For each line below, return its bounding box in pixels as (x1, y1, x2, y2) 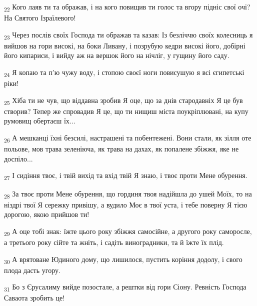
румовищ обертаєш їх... (4, 115, 75, 126)
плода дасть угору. (4, 264, 60, 275)
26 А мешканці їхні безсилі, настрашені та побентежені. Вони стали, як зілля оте (4, 132, 251, 144)
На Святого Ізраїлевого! (4, 12, 76, 23)
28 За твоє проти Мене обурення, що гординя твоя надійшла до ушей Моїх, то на (4, 188, 252, 200)
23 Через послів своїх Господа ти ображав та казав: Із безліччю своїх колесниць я (4, 29, 253, 41)
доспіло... (4, 153, 33, 163)
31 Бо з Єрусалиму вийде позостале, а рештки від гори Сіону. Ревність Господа (4, 281, 246, 293)
